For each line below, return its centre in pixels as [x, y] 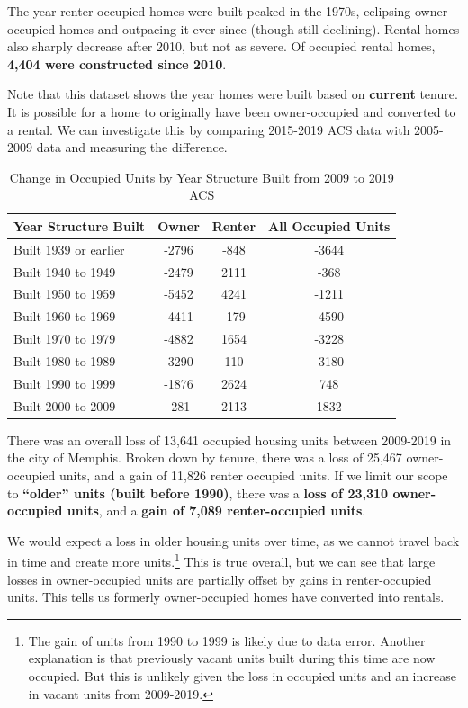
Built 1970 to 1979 [65, 339]
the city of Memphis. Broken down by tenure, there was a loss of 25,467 [205, 457]
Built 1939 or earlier [69, 249]
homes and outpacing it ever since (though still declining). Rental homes [259, 28]
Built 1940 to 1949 [65, 271]
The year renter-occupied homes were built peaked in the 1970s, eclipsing [209, 11]
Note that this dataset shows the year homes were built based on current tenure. [233, 94]
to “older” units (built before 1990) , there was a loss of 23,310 [198, 493]
